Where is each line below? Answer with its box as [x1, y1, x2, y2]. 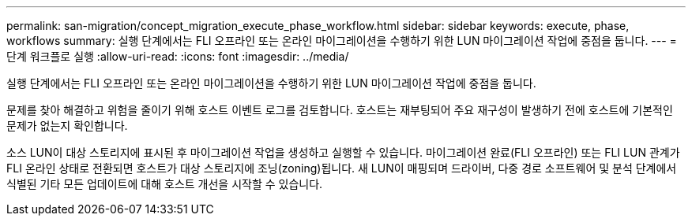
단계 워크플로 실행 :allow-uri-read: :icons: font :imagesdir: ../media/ [6, 50, 349, 63]
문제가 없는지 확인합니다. [6, 119, 128, 132]
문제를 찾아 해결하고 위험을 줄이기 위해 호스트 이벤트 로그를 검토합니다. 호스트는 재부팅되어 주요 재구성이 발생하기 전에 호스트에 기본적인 [6, 103, 673, 117]
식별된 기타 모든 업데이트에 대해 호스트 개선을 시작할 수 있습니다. [6, 177, 323, 191]
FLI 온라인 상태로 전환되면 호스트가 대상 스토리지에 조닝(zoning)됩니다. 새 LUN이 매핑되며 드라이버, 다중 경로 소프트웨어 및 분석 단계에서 [6, 161, 677, 175]
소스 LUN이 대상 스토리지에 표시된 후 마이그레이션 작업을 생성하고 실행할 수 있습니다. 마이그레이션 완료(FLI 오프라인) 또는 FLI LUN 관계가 [6, 146, 680, 159]
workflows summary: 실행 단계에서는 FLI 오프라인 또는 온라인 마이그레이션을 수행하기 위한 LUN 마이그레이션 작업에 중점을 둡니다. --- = [6, 34, 677, 47]
